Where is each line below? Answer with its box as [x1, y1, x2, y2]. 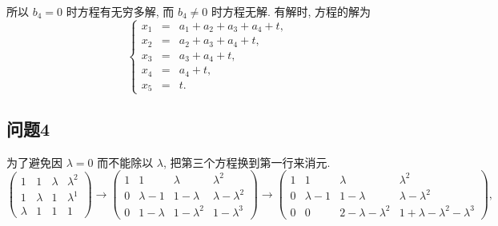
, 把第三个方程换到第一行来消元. [163, 153, 331, 170]
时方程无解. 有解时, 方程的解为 [211, 3, 371, 19]
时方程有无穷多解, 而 [66, 3, 175, 19]
